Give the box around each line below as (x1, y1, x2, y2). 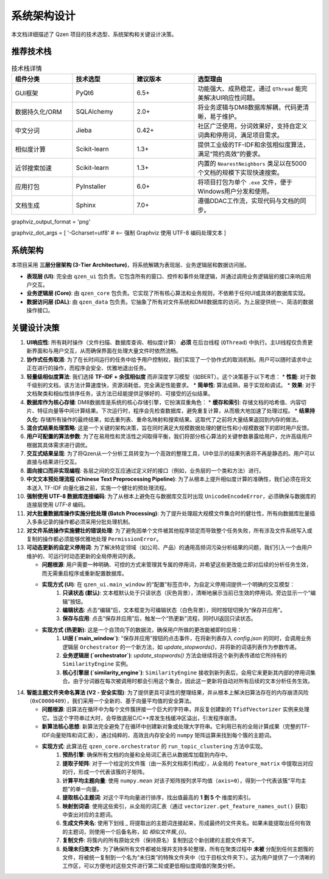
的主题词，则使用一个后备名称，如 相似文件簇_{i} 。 (62, 828, 190, 835)
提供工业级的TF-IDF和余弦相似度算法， (197, 140, 310, 149)
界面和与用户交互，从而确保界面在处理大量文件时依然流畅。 (31, 347, 182, 354)
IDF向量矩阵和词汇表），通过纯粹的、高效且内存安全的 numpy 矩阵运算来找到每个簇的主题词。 (41, 731, 275, 739)
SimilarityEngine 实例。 (62, 660, 132, 668)
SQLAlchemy (76, 107, 113, 115)
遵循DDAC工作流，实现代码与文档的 (197, 196, 300, 205)
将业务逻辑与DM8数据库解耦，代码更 (197, 103, 303, 111)
